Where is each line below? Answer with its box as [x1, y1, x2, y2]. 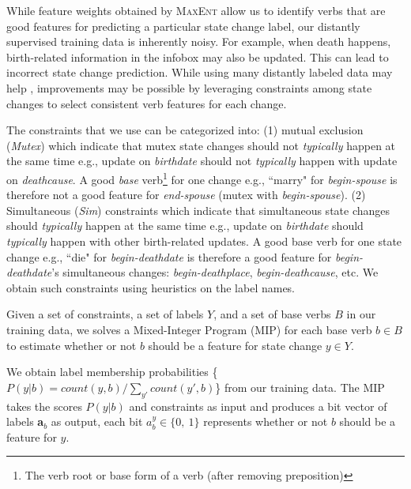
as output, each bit [51, 413, 143, 430]
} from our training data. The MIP [215, 378, 385, 395]
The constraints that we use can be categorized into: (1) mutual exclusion [6, 122, 364, 138]
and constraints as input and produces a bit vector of [129, 397, 387, 414]
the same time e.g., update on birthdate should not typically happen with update [6, 152, 398, 169]
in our [346, 306, 376, 322]
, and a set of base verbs [213, 306, 331, 322]
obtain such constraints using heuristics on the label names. [6, 279, 296, 295]
